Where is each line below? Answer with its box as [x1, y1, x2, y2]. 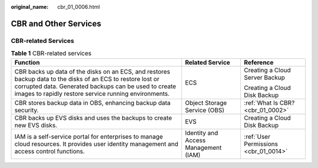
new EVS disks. [14, 121, 58, 129]
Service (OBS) [184, 106, 225, 114]
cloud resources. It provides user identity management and [14, 140, 179, 148]
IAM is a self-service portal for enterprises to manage [14, 132, 163, 140]
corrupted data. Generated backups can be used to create [14, 82, 177, 90]
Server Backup [244, 73, 286, 82]
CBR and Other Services [11, 18, 101, 29]
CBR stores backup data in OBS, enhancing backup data [14, 99, 171, 107]
